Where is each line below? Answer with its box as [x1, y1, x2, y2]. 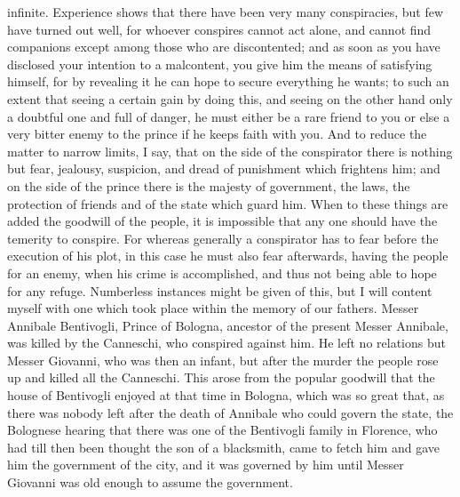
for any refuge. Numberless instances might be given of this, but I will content [7, 281, 432, 300]
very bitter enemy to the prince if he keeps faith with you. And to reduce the [7, 124, 427, 143]
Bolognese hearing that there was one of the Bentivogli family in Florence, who [7, 421, 438, 439]
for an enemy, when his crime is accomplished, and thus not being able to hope [7, 263, 437, 282]
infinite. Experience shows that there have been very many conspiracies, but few [7, 3, 444, 20]
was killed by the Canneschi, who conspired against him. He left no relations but [7, 333, 446, 352]
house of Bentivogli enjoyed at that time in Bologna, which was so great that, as [7, 386, 445, 405]
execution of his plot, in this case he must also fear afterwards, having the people [7, 246, 448, 265]
